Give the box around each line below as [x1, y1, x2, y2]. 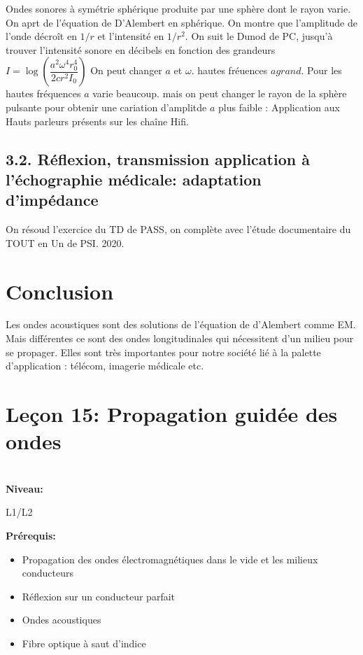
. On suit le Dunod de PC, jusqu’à [185, 29, 333, 43]
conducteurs [22, 565, 74, 580]
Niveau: [6, 481, 43, 495]
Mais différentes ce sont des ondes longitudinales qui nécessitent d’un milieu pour [6, 331, 354, 346]
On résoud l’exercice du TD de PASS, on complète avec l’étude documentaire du [6, 222, 351, 237]
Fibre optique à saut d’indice [22, 635, 146, 650]
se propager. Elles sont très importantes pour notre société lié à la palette [6, 344, 321, 359]
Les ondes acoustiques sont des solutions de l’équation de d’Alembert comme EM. [6, 317, 356, 332]
